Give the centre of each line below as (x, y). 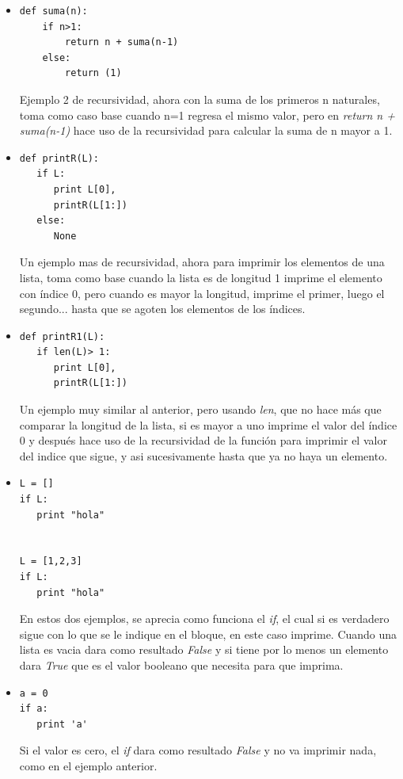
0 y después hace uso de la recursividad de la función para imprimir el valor (203, 440)
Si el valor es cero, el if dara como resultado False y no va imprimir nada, (198, 750)
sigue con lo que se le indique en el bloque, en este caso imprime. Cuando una (208, 634)
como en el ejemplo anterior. (88, 765)
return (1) (93, 73)
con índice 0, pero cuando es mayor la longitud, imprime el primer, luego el (202, 293)
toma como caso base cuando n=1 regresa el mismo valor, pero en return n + (207, 115)
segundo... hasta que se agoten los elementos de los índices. (162, 309)
